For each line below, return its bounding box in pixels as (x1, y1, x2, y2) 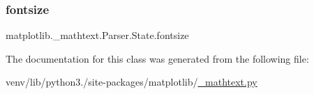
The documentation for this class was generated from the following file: (6, 51, 309, 65)
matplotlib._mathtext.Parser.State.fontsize (6, 28, 189, 42)
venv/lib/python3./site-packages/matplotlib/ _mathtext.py (6, 75, 257, 89)
